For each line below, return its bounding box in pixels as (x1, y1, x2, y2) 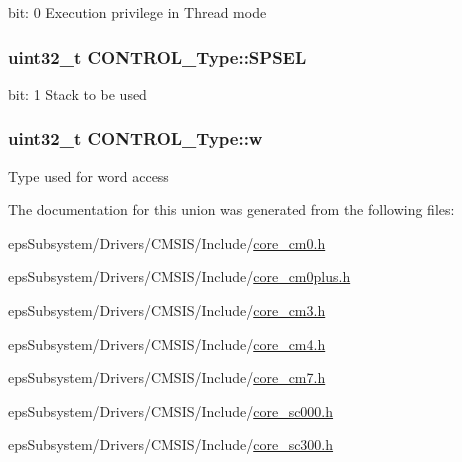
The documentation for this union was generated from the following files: (8, 199, 455, 220)
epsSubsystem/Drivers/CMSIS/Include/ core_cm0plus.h (8, 266, 351, 287)
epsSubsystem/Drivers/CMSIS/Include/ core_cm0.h (8, 232, 326, 253)
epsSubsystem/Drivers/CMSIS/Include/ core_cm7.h (8, 367, 326, 388)
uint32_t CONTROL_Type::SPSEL (8, 44, 307, 69)
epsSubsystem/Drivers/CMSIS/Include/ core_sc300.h (8, 434, 334, 455)
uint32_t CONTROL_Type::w (8, 126, 263, 151)
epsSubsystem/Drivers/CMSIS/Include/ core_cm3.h (8, 300, 326, 320)
